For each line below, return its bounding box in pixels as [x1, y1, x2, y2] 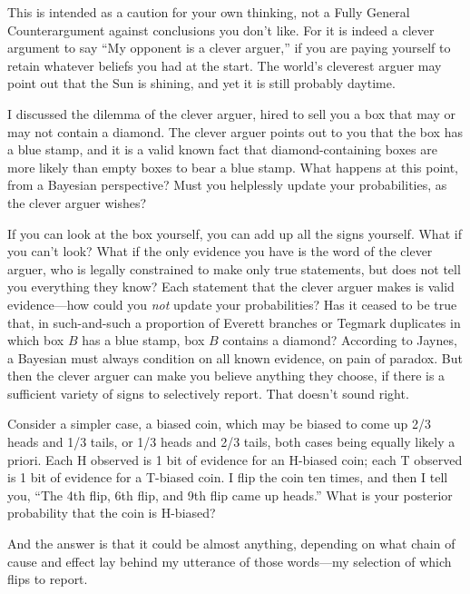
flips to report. [7, 569, 88, 589]
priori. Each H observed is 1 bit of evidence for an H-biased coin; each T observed [7, 450, 463, 469]
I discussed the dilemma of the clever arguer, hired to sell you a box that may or [7, 104, 455, 123]
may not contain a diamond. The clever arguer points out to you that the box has [7, 122, 463, 141]
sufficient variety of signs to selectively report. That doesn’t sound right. [7, 383, 409, 402]
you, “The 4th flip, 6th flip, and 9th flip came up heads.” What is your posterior [7, 485, 453, 504]
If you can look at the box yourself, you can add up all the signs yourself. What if [7, 223, 462, 243]
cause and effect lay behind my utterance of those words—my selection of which [7, 551, 452, 570]
